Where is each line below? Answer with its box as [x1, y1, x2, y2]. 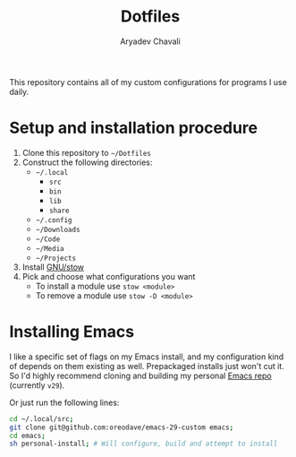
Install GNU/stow [21, 262, 85, 272]
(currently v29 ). [9, 379, 65, 391]
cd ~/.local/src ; [9, 414, 74, 423]
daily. [9, 86, 30, 97]
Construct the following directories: [21, 157, 153, 168]
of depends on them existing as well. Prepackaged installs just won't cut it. [9, 360, 284, 371]
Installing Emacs [9, 322, 135, 342]
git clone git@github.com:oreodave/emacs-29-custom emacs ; [9, 423, 234, 432]
